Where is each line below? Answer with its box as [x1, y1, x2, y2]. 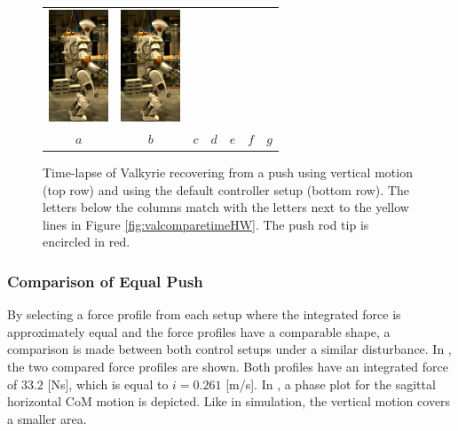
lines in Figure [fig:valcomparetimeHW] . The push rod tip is [43, 215, 369, 233]
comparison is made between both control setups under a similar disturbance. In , [7, 340, 452, 358]
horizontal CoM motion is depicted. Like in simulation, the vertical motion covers [7, 392, 451, 411]
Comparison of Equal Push [7, 270, 203, 292]
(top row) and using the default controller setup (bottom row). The [43, 180, 409, 199]
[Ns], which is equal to [47, 374, 169, 393]
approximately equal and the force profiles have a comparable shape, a [7, 322, 391, 341]
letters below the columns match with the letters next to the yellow [43, 198, 409, 216]
